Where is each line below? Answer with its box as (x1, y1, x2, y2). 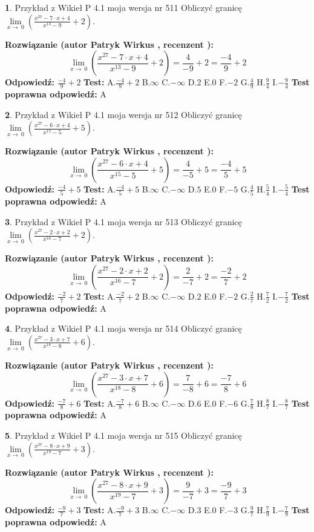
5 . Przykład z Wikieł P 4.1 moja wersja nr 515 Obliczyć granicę (5, 429, 242, 441)
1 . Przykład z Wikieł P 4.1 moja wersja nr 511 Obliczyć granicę (5, 1, 242, 13)
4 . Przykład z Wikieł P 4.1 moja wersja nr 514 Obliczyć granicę (5, 322, 242, 335)
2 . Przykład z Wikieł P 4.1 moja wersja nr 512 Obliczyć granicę (5, 108, 242, 120)
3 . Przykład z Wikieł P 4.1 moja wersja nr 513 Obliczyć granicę (5, 215, 242, 228)
